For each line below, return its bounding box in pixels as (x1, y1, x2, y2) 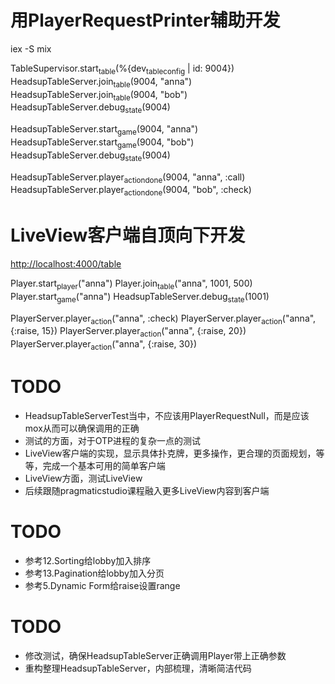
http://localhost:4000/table (10, 258, 122, 270)
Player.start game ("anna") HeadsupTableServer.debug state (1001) (10, 290, 270, 305)
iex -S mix (10, 42, 52, 55)
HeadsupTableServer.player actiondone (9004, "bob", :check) (10, 184, 252, 198)
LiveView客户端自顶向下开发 (10, 224, 246, 247)
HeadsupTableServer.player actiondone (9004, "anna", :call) (10, 171, 246, 185)
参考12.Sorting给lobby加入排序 (24, 554, 152, 566)
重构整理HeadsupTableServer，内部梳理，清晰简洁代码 (24, 662, 252, 674)
